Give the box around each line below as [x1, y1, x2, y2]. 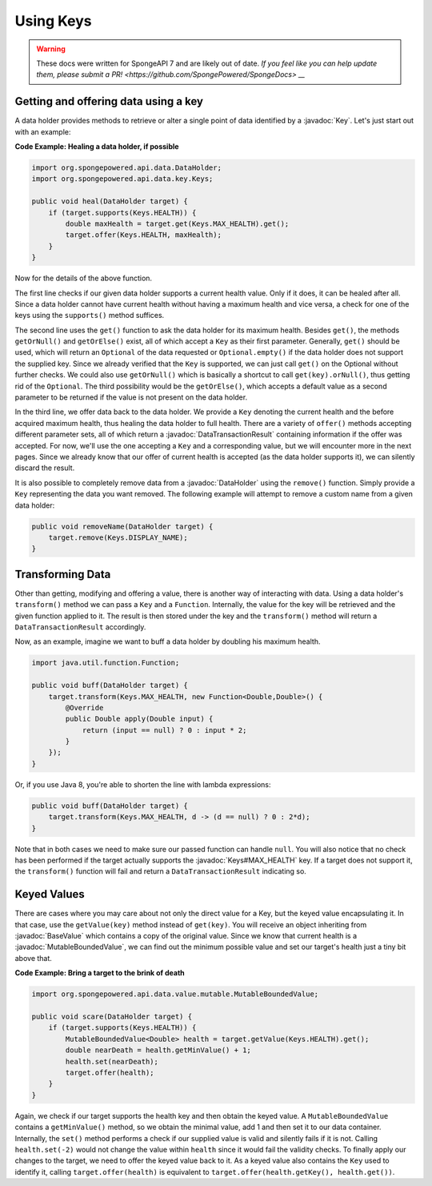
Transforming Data [14, 567, 111, 581]
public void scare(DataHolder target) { [31, 1012, 192, 1021]
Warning [36, 44, 66, 54]
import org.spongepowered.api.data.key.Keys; [31, 175, 214, 183]
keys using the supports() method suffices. [14, 311, 165, 320]
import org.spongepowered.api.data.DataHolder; [31, 163, 222, 172]
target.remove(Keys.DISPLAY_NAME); [48, 533, 188, 542]
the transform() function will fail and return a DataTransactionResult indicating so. [14, 866, 307, 876]
